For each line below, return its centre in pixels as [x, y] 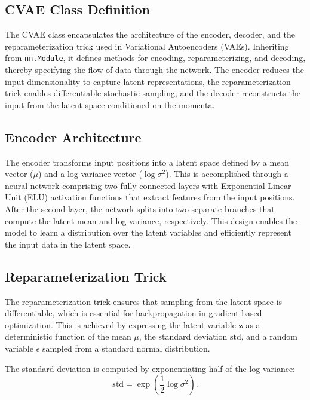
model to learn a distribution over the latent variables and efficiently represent [148, 232]
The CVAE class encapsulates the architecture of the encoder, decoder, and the [150, 34]
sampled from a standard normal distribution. [126, 348]
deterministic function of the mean [68, 336]
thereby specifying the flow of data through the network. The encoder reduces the [154, 70]
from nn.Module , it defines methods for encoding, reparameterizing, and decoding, [155, 58]
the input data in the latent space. [68, 244]
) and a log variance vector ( [90, 174]
